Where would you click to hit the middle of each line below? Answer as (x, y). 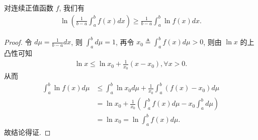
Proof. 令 (18, 42)
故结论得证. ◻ (27, 132)
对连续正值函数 (29, 8)
